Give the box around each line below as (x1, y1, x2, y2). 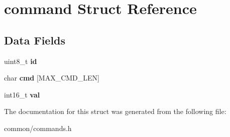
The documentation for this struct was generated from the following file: (4, 106, 226, 116)
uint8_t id (4, 55, 37, 66)
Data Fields (4, 32, 66, 47)
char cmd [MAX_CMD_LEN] (4, 72, 99, 83)
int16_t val (4, 89, 40, 99)
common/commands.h (4, 122, 72, 133)
